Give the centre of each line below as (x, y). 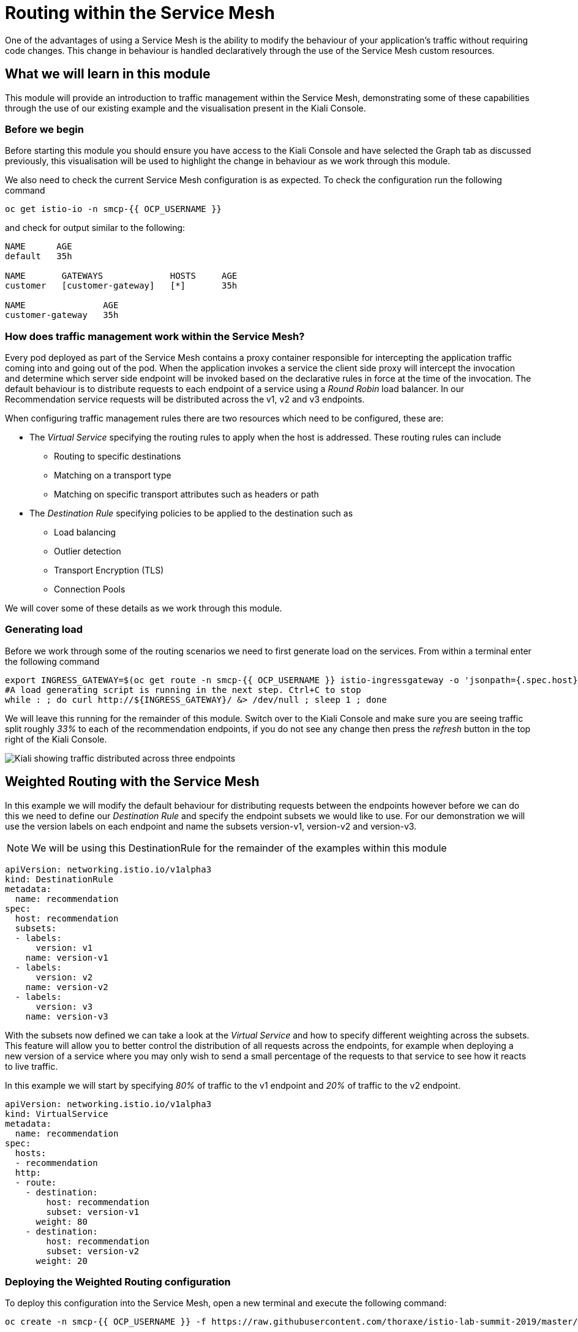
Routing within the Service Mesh (140, 13)
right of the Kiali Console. (56, 739)
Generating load (44, 630)
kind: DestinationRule (59, 879)
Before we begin (44, 129)
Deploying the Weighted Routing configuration (118, 1282)
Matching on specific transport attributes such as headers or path (186, 494)
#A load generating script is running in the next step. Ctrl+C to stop (183, 690)
